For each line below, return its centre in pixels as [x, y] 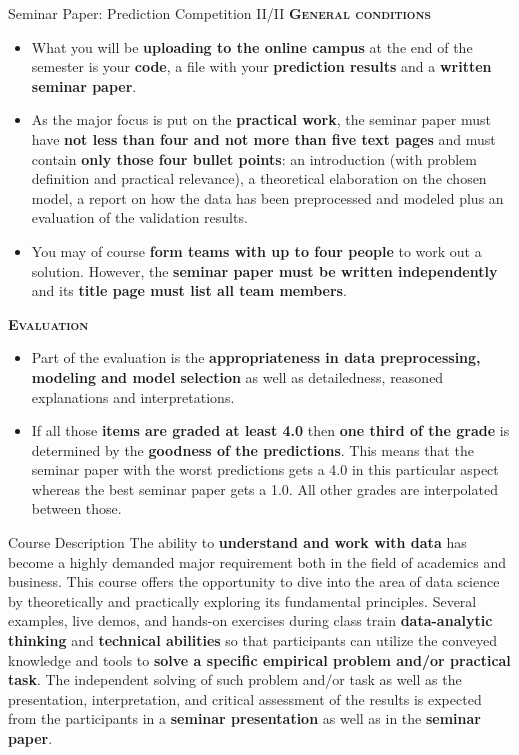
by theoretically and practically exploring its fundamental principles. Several [242, 600]
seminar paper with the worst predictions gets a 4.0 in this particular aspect [265, 469]
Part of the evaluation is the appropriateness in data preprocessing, [256, 357]
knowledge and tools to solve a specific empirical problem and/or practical [259, 659]
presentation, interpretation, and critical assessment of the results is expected [245, 698]
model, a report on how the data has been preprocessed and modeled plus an [267, 197]
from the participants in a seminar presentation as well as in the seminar [244, 718]
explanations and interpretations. [133, 396]
